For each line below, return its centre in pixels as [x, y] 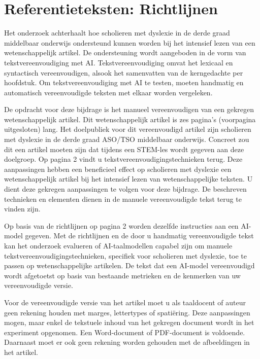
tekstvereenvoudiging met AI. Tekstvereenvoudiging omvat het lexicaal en [119, 62]
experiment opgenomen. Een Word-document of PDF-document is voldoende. [125, 332]
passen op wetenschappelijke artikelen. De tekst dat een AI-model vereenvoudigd [129, 265]
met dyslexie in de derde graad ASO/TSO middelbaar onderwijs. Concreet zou [127, 139]
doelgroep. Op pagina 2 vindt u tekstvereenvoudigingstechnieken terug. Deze [123, 159]
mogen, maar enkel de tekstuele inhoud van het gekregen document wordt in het [129, 322]
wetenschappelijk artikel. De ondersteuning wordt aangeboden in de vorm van [125, 52]
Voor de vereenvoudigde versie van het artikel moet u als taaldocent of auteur [125, 302]
